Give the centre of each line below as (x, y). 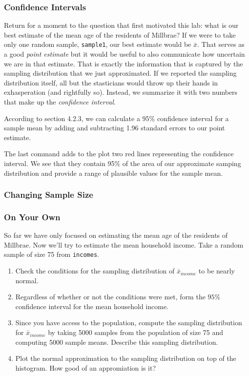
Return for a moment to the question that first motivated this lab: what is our (121, 25)
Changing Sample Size (49, 195)
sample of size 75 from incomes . (52, 254)
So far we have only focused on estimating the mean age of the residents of (116, 235)
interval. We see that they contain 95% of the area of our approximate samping (123, 163)
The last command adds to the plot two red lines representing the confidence (119, 154)
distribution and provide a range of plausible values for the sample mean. (114, 173)
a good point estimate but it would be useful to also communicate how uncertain (124, 54)
